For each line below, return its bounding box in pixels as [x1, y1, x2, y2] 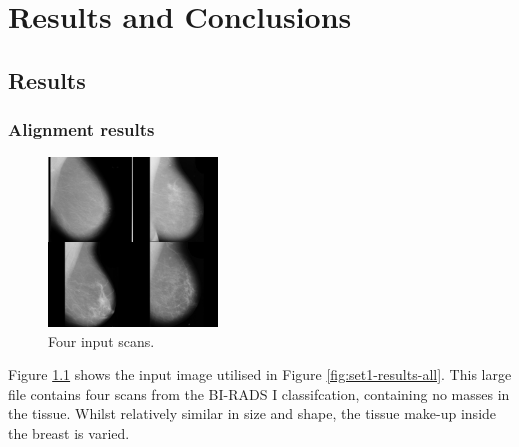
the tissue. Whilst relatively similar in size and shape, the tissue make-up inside [8, 403, 497, 424]
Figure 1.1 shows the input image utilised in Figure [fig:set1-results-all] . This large [8, 364, 512, 385]
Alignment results [8, 117, 155, 142]
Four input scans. [48, 330, 155, 351]
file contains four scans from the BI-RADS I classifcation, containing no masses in [8, 383, 510, 404]
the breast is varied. [8, 422, 130, 443]
